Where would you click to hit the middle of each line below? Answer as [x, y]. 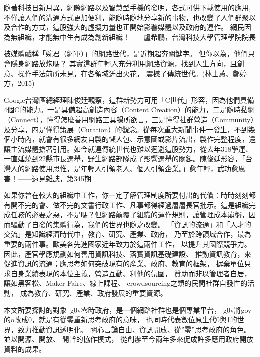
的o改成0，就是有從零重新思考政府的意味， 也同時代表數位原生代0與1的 [121, 319]
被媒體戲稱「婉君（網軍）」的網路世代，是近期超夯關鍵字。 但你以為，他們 [126, 54]
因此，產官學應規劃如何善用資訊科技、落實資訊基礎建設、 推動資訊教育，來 [128, 253]
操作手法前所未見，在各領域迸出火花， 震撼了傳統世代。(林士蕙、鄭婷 [132, 73]
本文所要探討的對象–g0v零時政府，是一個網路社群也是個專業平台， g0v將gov [128, 309]
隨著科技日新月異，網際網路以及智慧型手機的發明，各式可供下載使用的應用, [127, 7]
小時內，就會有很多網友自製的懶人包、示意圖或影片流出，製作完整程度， [130, 139]
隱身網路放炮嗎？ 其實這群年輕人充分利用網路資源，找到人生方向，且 [124, 63]
